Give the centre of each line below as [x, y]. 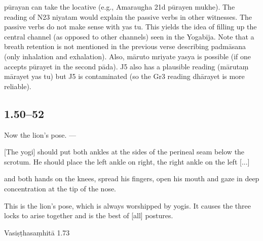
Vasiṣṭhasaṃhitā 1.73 [37, 232]
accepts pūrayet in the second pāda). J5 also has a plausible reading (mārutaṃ [126, 66]
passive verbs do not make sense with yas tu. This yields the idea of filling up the [130, 27]
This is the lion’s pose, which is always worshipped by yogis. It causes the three [127, 205]
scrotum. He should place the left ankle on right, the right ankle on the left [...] [127, 161]
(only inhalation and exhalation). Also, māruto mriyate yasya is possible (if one [128, 56]
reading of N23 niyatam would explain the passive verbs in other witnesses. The [128, 16]
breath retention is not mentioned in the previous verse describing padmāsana [125, 46]
